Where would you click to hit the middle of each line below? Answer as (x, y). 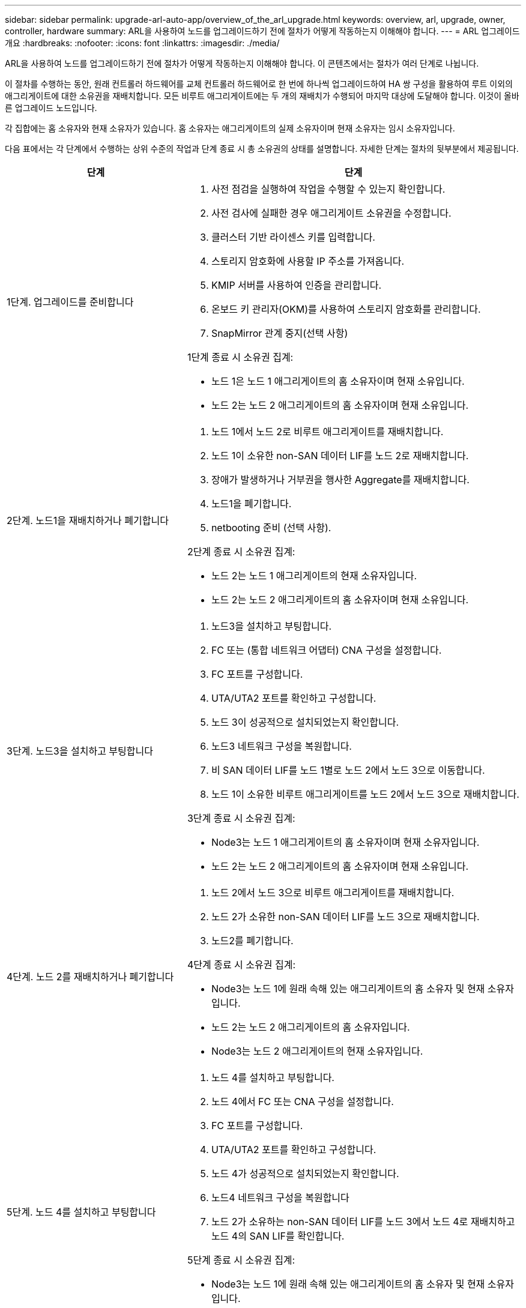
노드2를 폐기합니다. (252, 941)
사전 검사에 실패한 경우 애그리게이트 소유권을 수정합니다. (331, 213)
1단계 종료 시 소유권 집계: (240, 357)
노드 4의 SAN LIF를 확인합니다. (278, 1236)
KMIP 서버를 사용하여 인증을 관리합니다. (296, 285)
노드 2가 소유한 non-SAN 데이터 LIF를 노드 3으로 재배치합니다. (345, 917)
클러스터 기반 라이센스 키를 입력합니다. (293, 237)
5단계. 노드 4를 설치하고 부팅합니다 (81, 1212)
